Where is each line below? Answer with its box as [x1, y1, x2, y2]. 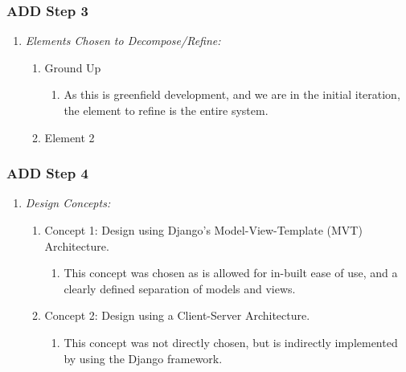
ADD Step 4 [6, 163, 88, 183]
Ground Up [44, 59, 101, 76]
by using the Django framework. [64, 350, 223, 366]
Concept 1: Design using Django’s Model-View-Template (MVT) [44, 222, 363, 238]
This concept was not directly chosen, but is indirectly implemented [64, 333, 398, 350]
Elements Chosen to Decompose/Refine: [25, 32, 221, 49]
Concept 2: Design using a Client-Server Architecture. [44, 307, 310, 324]
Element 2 [44, 129, 95, 145]
